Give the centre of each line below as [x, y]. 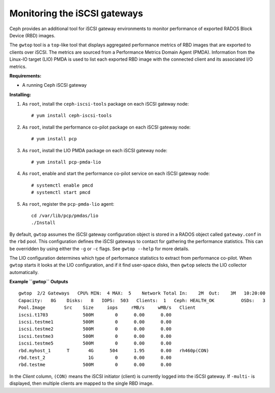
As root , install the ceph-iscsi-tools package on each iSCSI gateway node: [105, 104]
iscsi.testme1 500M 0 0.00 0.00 [95, 322]
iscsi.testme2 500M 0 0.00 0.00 [95, 329]
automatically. [24, 272]
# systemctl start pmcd [61, 192]
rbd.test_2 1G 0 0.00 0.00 [95, 358]
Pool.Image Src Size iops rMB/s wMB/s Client [107, 308]
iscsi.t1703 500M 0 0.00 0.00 [95, 315]
